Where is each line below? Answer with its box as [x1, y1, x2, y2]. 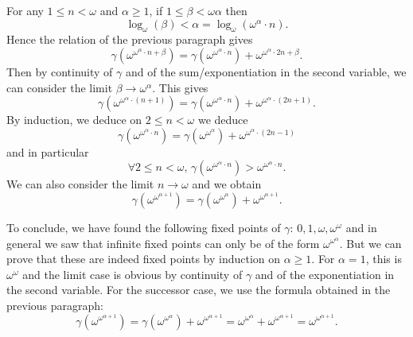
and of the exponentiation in [255, 265, 395, 282]
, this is [365, 250, 402, 267]
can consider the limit [6, 79, 113, 95]
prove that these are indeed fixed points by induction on [6, 250, 281, 267]
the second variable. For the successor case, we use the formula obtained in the [6, 281, 391, 298]
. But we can [339, 234, 402, 251]
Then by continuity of [6, 63, 113, 79]
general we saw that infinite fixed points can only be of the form [6, 234, 320, 251]
